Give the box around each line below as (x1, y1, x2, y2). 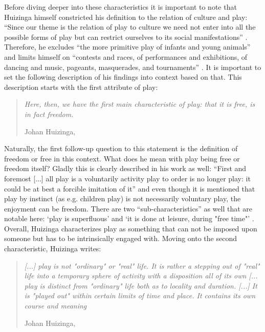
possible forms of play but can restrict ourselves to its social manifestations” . (4, 31, 248, 42)
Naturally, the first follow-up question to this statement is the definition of (4, 143, 238, 154)
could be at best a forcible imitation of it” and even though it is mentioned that (4, 183, 255, 194)
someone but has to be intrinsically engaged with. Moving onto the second (4, 233, 237, 244)
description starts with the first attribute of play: (4, 81, 158, 92)
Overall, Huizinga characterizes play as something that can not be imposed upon (4, 223, 257, 233)
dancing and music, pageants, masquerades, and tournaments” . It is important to (4, 61, 261, 72)
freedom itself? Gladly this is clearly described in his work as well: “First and (4, 163, 247, 174)
